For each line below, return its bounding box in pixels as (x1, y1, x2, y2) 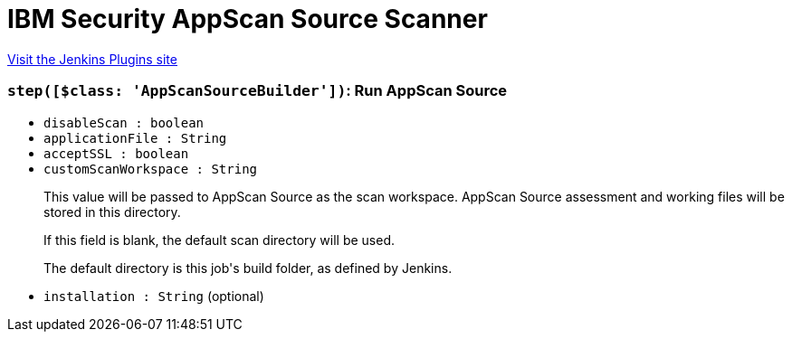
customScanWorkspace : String (43, 161, 258, 176)
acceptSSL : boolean (43, 146, 189, 161)
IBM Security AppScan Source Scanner (7, 4, 488, 34)
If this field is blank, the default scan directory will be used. (43, 231, 396, 248)
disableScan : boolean (43, 115, 205, 130)
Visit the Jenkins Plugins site (7, 51, 177, 67)
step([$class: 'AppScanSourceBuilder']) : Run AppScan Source (7, 81, 508, 100)
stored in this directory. (43, 203, 181, 220)
